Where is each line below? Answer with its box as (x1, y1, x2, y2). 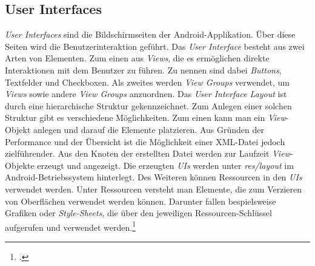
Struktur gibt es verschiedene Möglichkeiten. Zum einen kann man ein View (5, 111, 286, 124)
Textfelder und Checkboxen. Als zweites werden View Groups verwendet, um (5, 75, 290, 88)
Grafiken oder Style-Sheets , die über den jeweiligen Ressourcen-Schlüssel (5, 206, 272, 219)
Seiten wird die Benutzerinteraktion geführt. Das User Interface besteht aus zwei (5, 39, 305, 52)
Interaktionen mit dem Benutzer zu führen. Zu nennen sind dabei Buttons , (5, 63, 282, 76)
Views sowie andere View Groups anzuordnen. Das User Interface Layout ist (5, 87, 287, 100)
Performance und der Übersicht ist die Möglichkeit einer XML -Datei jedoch (5, 135, 285, 148)
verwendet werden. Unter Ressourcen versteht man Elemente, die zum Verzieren (5, 182, 302, 195)
